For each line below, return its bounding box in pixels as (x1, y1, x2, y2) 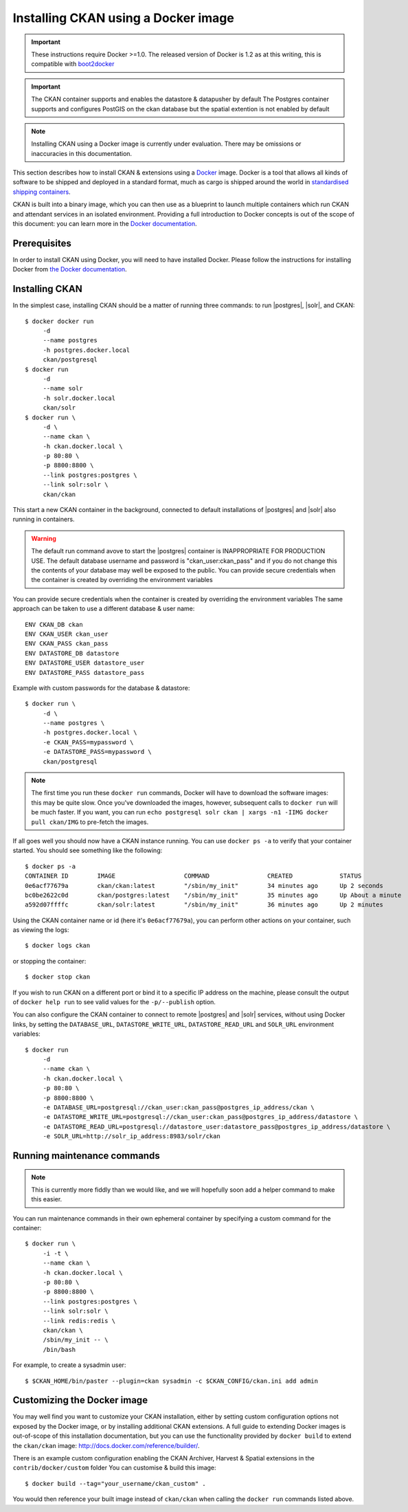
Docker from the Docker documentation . (12, 265, 127, 274)
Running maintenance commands (12, 1150, 161, 1161)
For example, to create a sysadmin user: (12, 1361, 126, 1369)
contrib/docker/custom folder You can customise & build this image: (12, 1464, 216, 1472)
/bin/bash (43, 1346, 76, 1353)
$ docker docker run (25, 317, 94, 325)
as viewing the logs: (12, 926, 69, 934)
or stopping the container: (12, 957, 87, 965)
